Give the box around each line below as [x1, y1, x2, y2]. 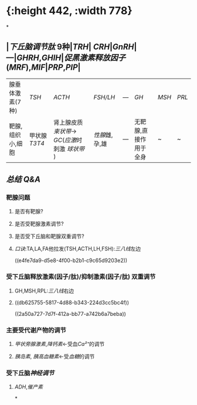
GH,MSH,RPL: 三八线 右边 [14, 287, 74, 294]
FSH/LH [93, 93, 116, 101]
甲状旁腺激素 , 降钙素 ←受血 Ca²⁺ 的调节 [14, 341, 105, 348]
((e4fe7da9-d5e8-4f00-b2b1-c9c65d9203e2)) [14, 257, 128, 264]
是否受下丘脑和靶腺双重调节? [14, 233, 84, 240]
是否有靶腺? [14, 208, 43, 215]
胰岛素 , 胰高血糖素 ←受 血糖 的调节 [14, 353, 95, 360]
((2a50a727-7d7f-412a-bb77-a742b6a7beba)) [14, 310, 126, 317]
